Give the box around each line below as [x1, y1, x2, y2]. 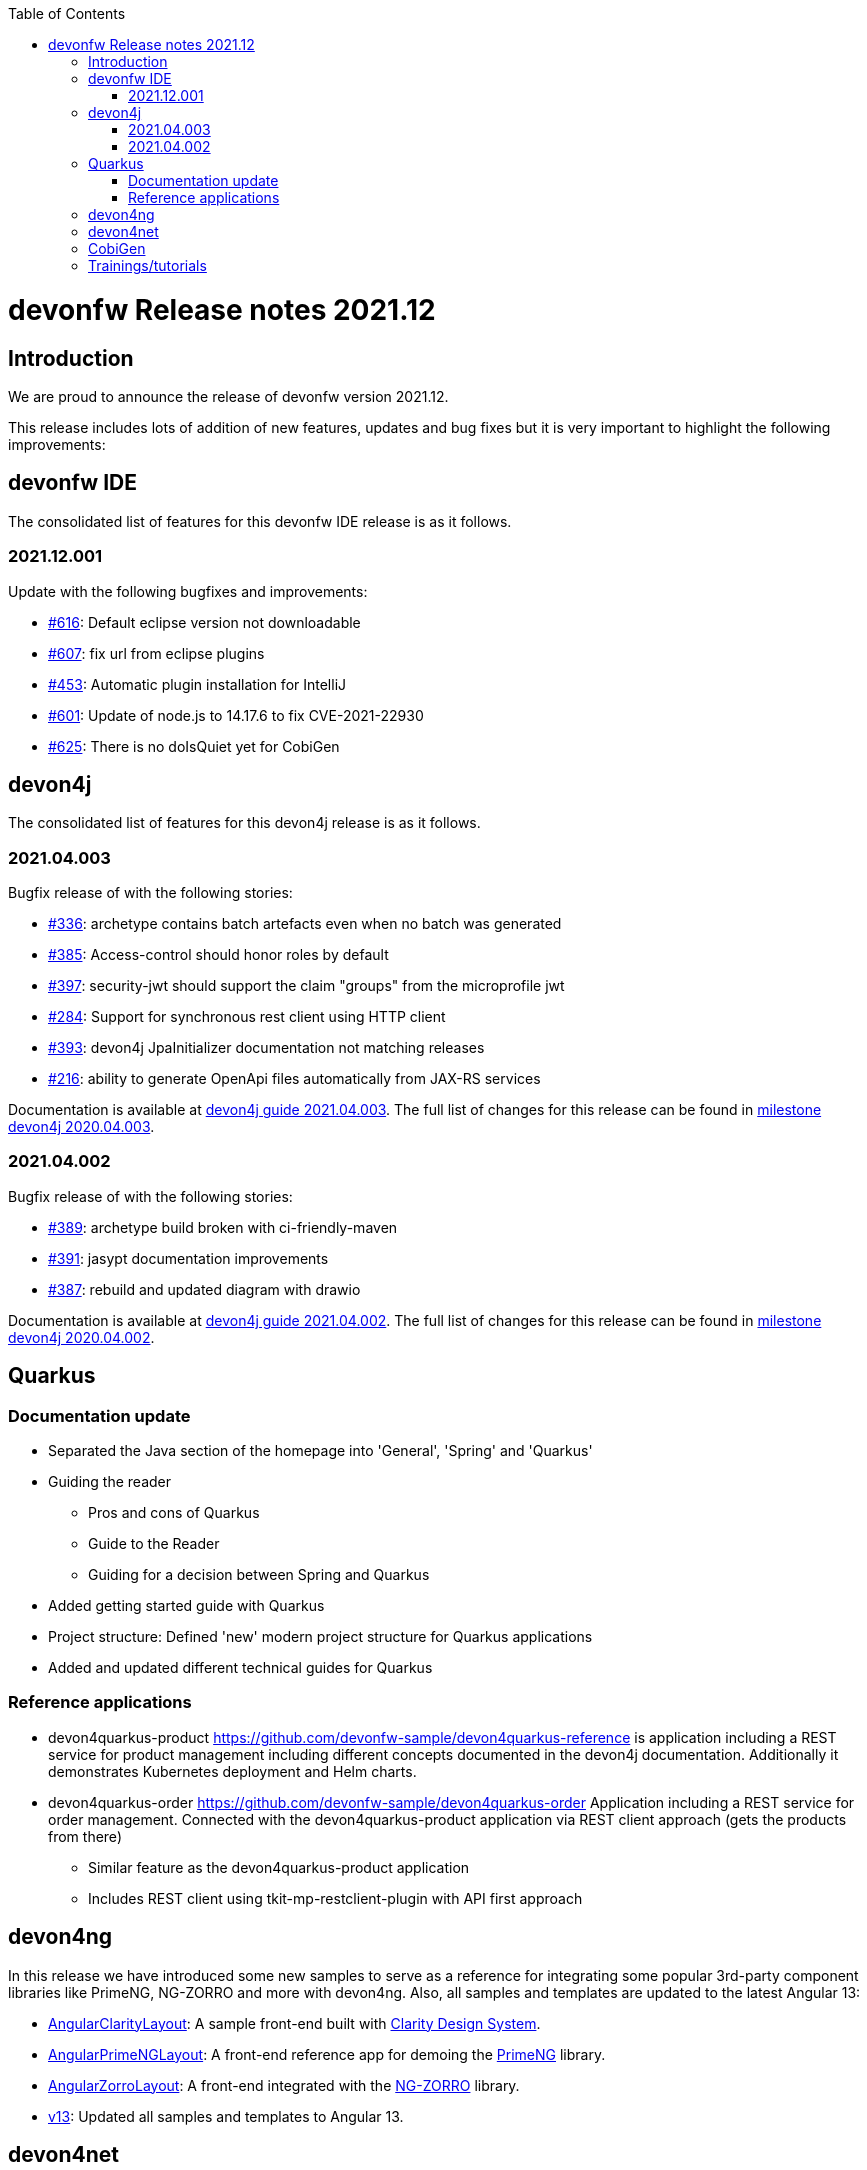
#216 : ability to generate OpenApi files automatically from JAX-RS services [48, 1070, 541, 1088]
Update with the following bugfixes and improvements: [8, 582, 368, 600]
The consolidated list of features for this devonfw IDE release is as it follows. [8, 512, 512, 530]
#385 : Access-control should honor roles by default [48, 946, 389, 964]
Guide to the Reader [88, 1535, 220, 1553]
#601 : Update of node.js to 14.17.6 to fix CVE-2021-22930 [48, 706, 424, 724]
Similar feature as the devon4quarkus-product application [88, 1858, 470, 1876]
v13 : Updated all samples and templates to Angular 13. [48, 2107, 404, 2125]
